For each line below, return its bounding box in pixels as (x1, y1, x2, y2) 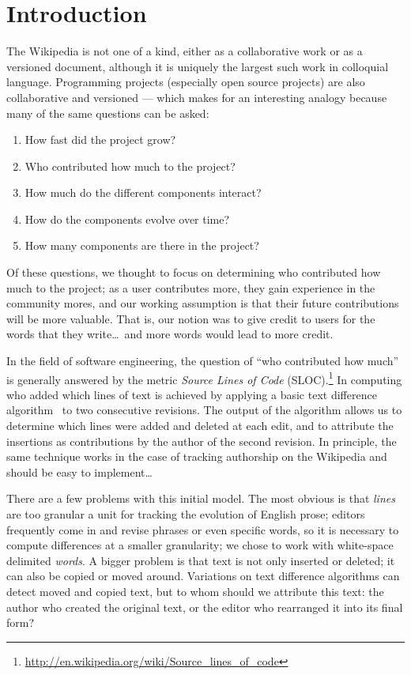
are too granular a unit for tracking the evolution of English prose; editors (6, 506, 365, 522)
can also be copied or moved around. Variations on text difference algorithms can (6, 568, 400, 584)
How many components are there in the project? (25, 237, 259, 254)
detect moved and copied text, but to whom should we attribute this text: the (6, 583, 384, 599)
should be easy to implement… (6, 463, 153, 480)
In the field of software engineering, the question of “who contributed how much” (6, 353, 399, 369)
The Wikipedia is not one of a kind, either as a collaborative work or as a (6, 43, 363, 59)
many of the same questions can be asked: (6, 104, 209, 121)
